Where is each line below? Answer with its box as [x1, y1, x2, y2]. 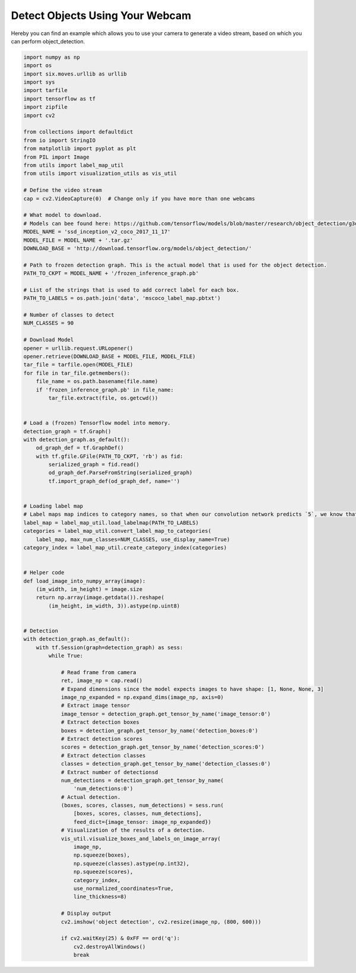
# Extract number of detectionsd [61, 769, 158, 775]
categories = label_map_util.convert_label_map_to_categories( [23, 527, 212, 535]
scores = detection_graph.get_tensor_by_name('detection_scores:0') [61, 744, 265, 751]
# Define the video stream [23, 187, 102, 194]
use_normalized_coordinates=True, [73, 885, 174, 892]
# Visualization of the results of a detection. [61, 827, 205, 834]
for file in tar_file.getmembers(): [23, 369, 131, 377]
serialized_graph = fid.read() [48, 461, 139, 468]
